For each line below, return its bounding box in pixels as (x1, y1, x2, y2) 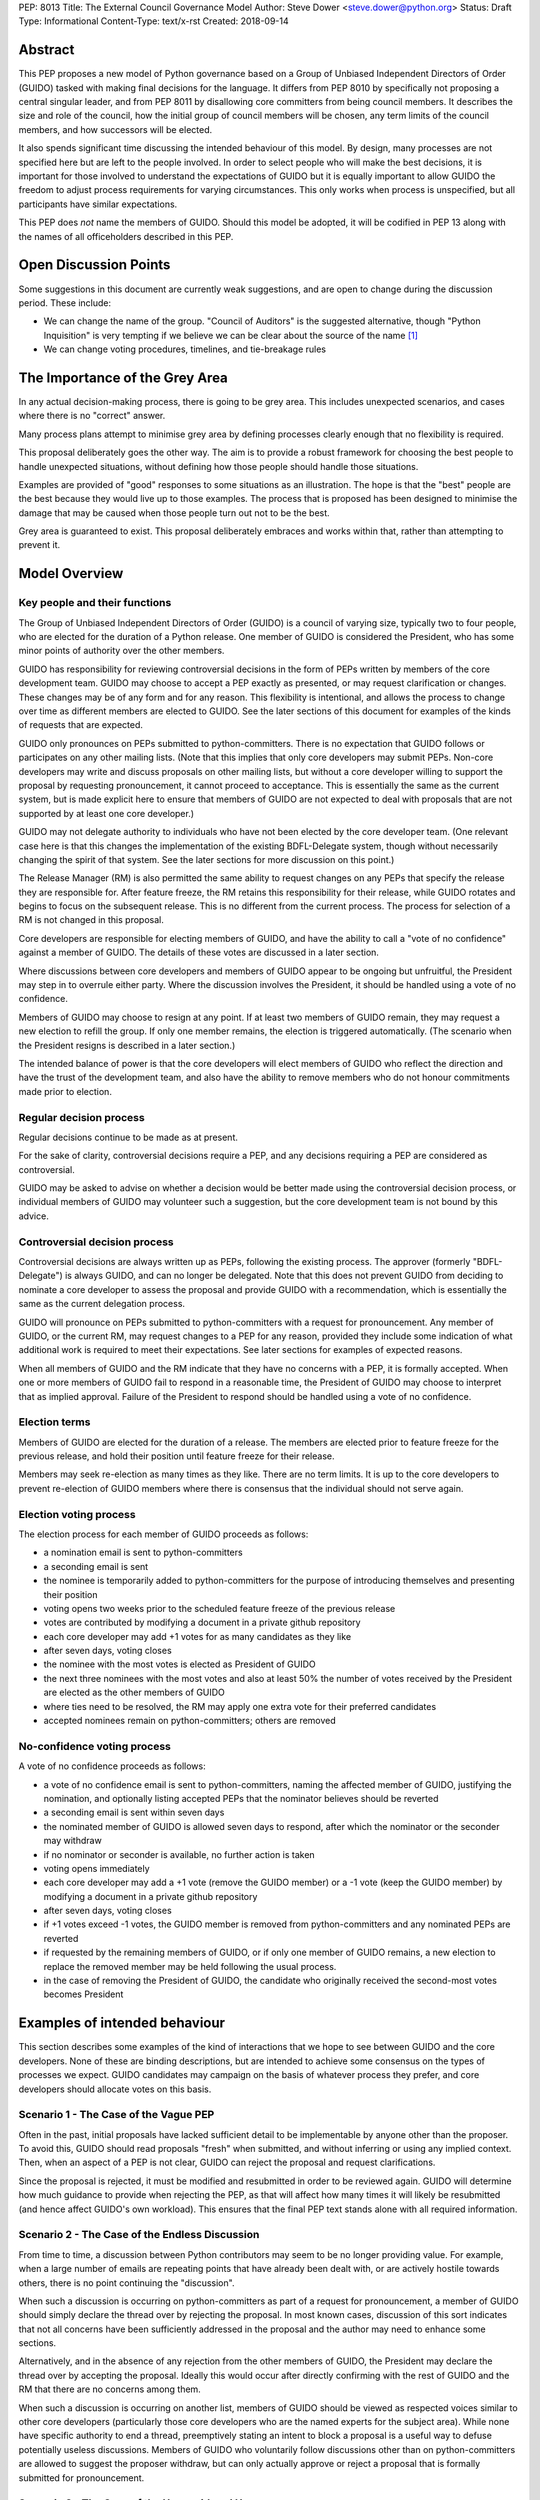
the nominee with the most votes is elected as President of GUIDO (43, 1658, 317, 1670)
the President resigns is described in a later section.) (18, 1039, 236, 1051)
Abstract (18, 41, 75, 59)
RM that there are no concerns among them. (18, 2383, 202, 2395)
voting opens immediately (43, 1862, 150, 1874)
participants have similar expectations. (18, 198, 178, 210)
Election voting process (18, 1507, 136, 1521)
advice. (18, 1210, 49, 1222)
